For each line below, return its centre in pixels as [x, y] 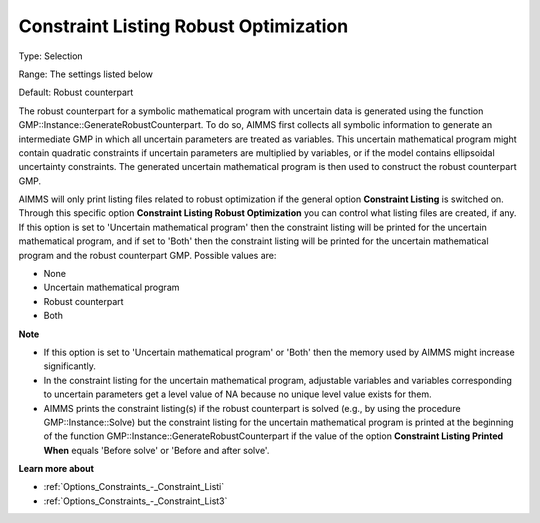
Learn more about [56, 469]
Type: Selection [51, 56]
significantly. [70, 366]
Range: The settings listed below [86, 74]
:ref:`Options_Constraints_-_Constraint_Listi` [134, 487]
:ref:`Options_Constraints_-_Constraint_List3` [135, 501]
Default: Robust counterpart [76, 92]
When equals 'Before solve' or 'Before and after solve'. [156, 450]
